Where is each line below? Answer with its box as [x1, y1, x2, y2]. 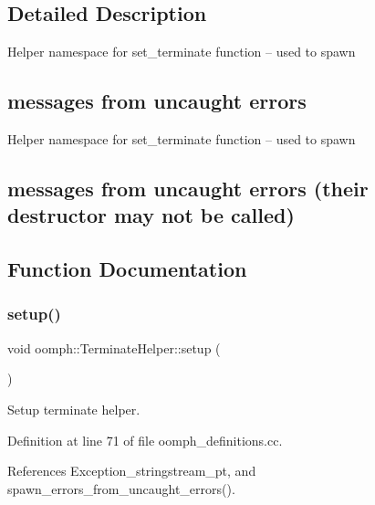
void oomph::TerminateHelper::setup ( [7, 338, 221, 357]
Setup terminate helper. [7, 399, 141, 418]
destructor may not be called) [7, 201, 295, 229]
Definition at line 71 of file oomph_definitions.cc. [7, 430, 283, 449]
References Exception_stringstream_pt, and [7, 461, 256, 480]
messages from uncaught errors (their [7, 174, 369, 202]
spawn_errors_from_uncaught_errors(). [7, 479, 235, 498]
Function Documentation [7, 255, 247, 283]
